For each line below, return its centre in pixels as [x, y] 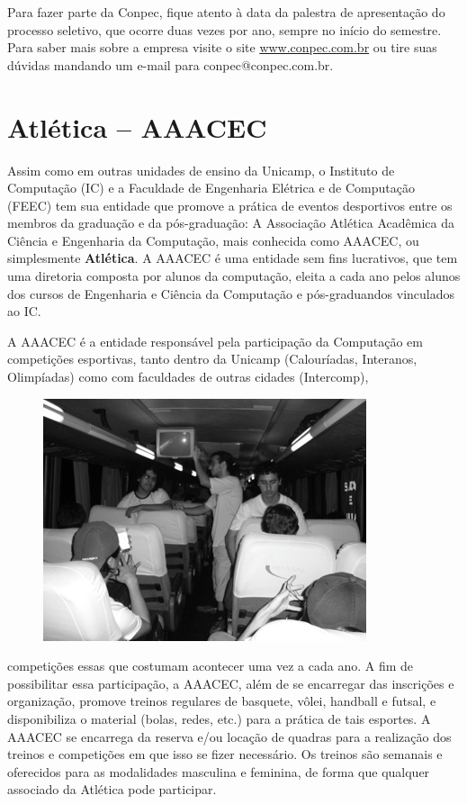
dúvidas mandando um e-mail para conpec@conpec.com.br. [171, 64]
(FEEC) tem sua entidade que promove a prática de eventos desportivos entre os [230, 205]
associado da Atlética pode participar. [112, 789]
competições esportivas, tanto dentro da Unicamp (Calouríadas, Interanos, [212, 359]
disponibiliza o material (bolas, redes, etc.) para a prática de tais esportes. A [219, 718]
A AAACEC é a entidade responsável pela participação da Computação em [215, 341]
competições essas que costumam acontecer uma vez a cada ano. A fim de [211, 666]
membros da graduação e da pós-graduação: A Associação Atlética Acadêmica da [231, 223]
